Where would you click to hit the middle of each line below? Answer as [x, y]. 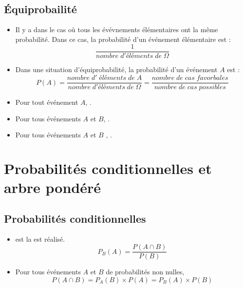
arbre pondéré [53, 187]
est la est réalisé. [40, 239]
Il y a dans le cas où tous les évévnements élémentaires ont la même [117, 29]
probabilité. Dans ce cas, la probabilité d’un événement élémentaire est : [123, 39]
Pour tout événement [47, 102]
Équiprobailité [40, 9]
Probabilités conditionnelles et [108, 168]
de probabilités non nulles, [145, 272]
